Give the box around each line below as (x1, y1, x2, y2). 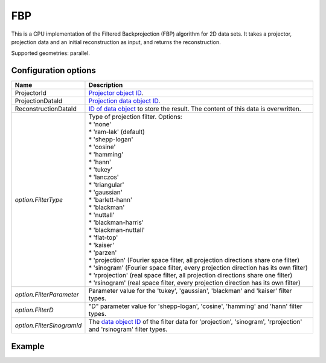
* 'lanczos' (88, 173, 119, 181)
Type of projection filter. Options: (88, 112, 182, 121)
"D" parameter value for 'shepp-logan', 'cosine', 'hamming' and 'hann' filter (88, 302, 302, 310)
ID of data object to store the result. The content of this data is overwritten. (88, 104, 301, 113)
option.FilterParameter (14, 291, 80, 299)
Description (88, 81, 123, 89)
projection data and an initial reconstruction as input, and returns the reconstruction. (11, 38, 221, 45)
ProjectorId (14, 89, 46, 97)
